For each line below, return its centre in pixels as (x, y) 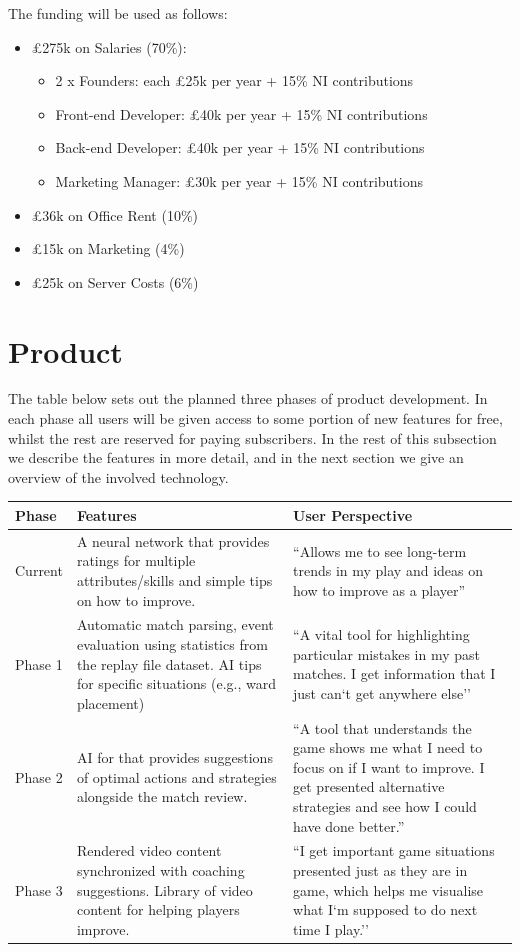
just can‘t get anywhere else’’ (382, 692)
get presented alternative (369, 786)
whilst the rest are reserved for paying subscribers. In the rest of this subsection (252, 437)
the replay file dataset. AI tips (169, 663)
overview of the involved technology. (118, 476)
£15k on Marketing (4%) (108, 248)
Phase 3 (39, 889)
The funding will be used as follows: (118, 13)
